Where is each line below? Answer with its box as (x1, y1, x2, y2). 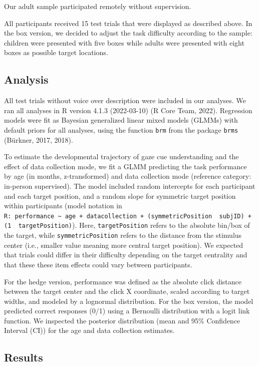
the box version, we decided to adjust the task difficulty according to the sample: (4, 28, 252, 38)
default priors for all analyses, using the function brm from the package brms (4, 124, 238, 135)
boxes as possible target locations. (4, 47, 108, 58)
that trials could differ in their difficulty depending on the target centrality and (4, 249, 247, 260)
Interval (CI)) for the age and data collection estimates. (4, 325, 175, 335)
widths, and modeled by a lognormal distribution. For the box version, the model (4, 295, 253, 306)
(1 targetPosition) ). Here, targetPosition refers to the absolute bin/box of (4, 220, 250, 230)
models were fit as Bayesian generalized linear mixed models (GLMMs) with (4, 115, 238, 125)
